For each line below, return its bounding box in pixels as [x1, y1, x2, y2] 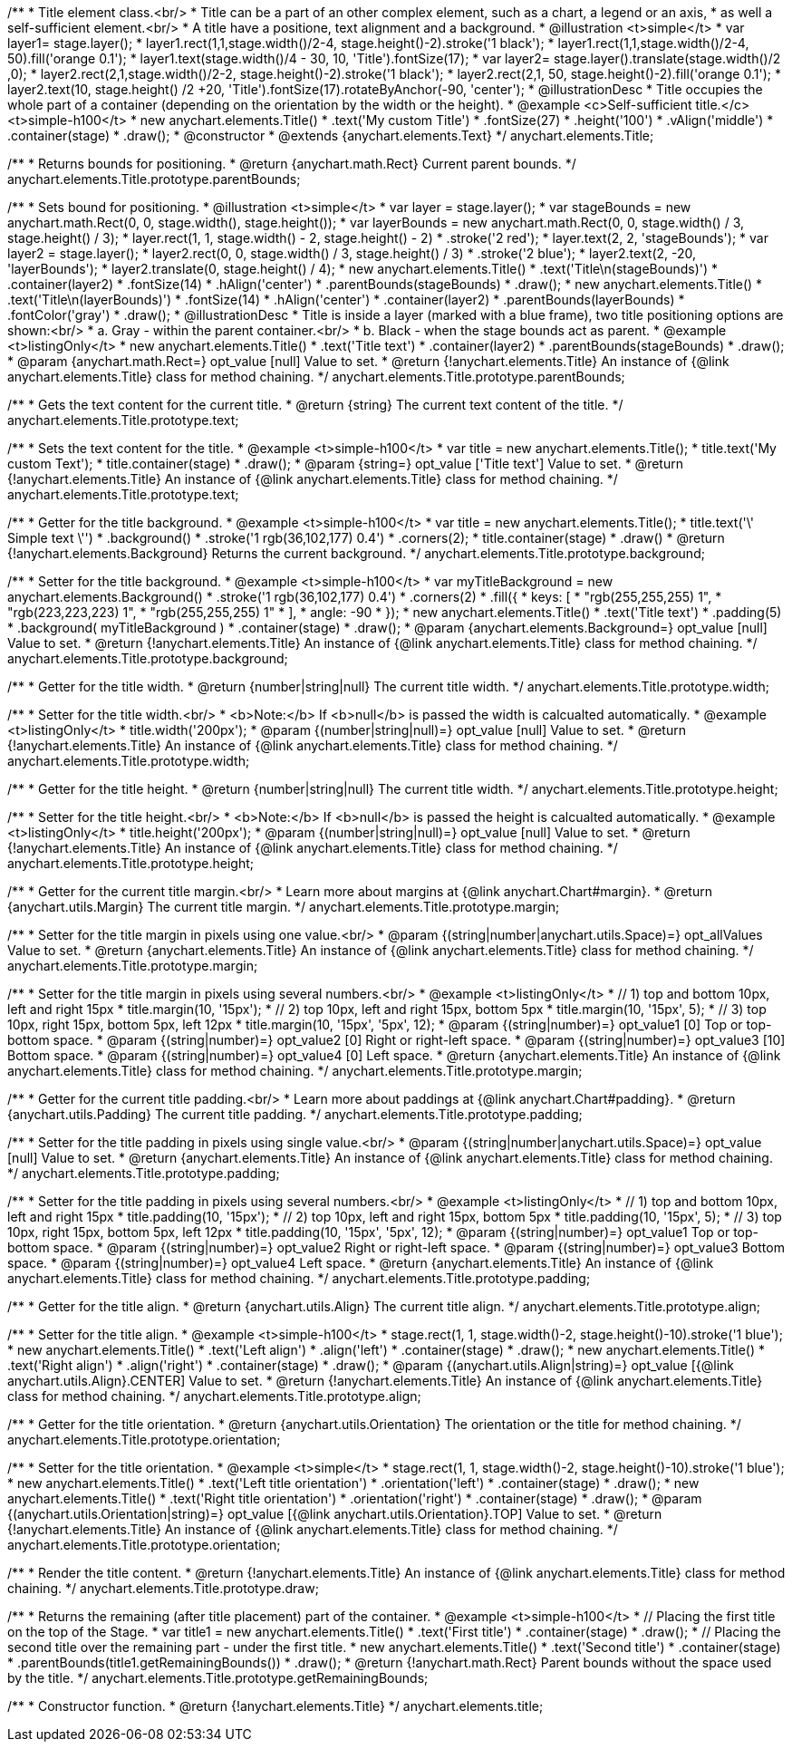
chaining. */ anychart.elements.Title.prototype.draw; [7, 1580, 319, 1596]
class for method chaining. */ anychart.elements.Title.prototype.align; [7, 1388, 421, 1404]
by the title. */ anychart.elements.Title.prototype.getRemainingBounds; [7, 1670, 429, 1686]
